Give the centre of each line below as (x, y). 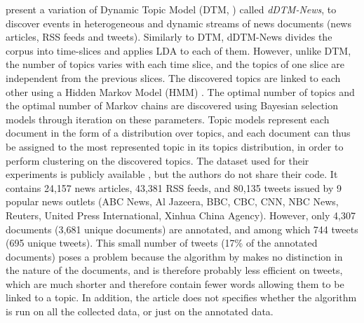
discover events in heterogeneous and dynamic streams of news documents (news (178, 23)
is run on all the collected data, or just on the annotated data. (140, 311)
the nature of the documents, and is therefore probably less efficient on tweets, (174, 270)
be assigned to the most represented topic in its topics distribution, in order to (175, 146)
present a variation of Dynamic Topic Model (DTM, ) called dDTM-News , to (171, 9)
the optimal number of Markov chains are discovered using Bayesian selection (172, 105)
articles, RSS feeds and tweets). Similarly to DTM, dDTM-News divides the (169, 37)
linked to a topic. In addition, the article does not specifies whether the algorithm (181, 297)
